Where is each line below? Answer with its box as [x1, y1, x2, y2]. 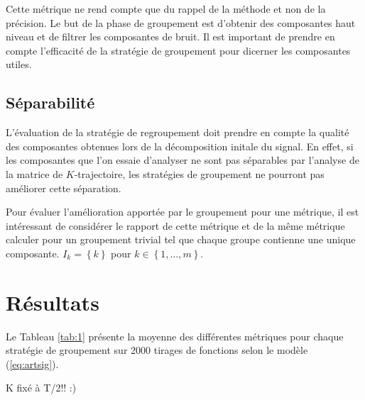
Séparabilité [6, 91, 95, 113]
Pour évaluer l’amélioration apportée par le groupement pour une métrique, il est [6, 204, 359, 219]
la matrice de [6, 166, 63, 181]
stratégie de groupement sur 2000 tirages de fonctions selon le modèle [6, 343, 308, 357]
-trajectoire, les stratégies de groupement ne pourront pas [74, 166, 325, 181]
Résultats [6, 287, 99, 316]
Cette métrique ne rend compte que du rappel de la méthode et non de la [6, 1, 326, 16]
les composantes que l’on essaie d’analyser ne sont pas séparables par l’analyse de [6, 152, 359, 167]
